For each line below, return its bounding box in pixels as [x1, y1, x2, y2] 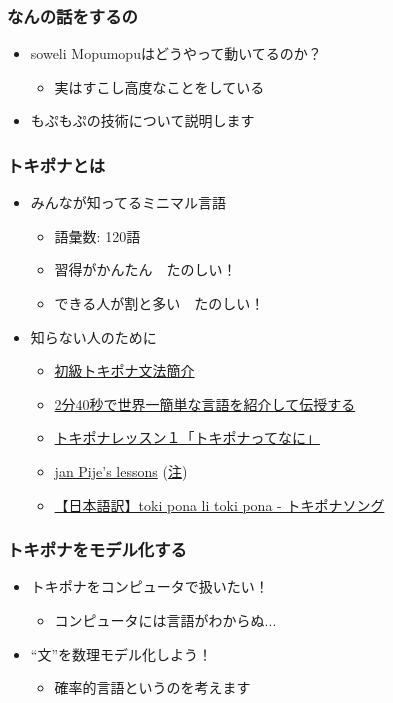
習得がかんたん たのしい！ [54, 259, 237, 280]
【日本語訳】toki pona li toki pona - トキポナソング [54, 494, 385, 515]
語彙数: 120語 [54, 225, 141, 246]
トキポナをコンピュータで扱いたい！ [30, 576, 269, 597]
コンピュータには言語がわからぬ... [54, 609, 277, 630]
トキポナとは [7, 152, 106, 177]
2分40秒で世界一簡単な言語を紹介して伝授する [54, 393, 356, 414]
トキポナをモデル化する [7, 537, 187, 562]
